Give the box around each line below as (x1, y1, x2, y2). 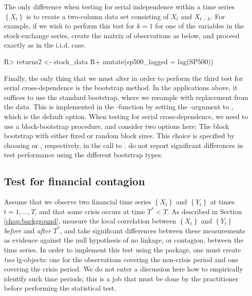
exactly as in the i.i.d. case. (4, 40, 86, 50)
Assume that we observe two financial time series (4, 197, 151, 207)
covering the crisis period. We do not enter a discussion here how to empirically (4, 264, 243, 274)
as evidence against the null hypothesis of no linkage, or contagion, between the (4, 235, 244, 245)
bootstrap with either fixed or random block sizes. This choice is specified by (4, 130, 235, 141)
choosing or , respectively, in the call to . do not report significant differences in (4, 140, 243, 150)
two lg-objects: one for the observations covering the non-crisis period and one (4, 254, 239, 264)
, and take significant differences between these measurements (60, 225, 246, 235)
